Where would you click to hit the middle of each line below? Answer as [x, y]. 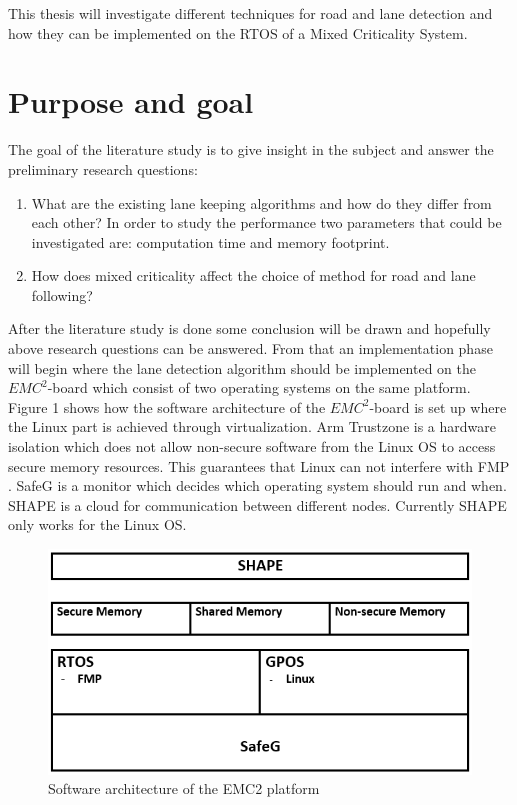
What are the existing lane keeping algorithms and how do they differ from [261, 202]
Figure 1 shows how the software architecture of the [167, 406]
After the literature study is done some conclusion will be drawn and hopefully [249, 328]
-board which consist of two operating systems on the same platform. [259, 387]
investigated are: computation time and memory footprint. [210, 241]
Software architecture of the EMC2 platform [184, 788]
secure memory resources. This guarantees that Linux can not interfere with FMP [259, 465]
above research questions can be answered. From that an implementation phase [250, 348]
